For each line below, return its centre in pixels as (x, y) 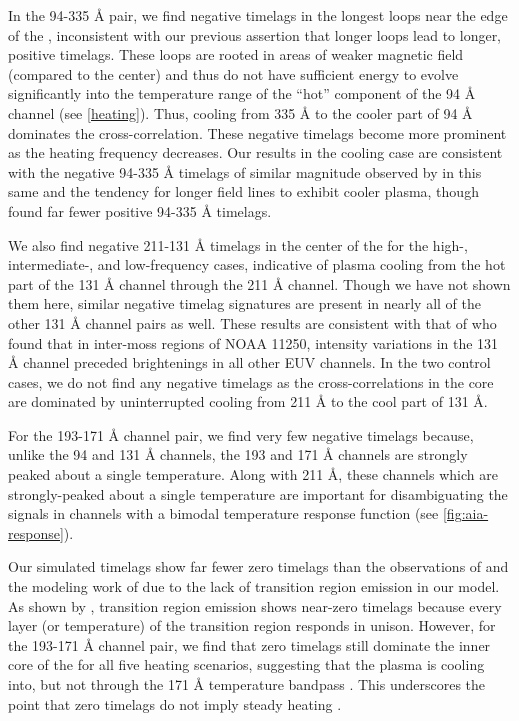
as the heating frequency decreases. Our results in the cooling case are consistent (255, 152)
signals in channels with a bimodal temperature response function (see (223, 513)
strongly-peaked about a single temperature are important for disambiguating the (258, 493)
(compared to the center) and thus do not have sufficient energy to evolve (233, 73)
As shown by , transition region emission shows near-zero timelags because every (255, 605)
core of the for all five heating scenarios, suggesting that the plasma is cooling (246, 664)
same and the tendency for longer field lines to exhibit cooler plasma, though (243, 191)
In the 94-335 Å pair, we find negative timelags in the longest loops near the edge (258, 15)
